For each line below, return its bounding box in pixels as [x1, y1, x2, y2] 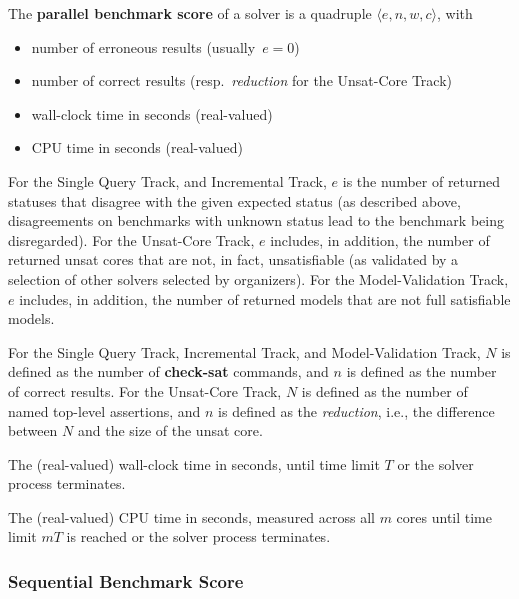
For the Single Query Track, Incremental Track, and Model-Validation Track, [8, 341, 481, 362]
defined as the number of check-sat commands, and [8, 361, 329, 382]
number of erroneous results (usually [31, 36, 256, 57]
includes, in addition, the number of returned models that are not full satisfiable [19, 288, 511, 309]
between [8, 420, 58, 441]
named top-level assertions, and [8, 400, 201, 421]
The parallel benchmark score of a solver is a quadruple [8, 3, 372, 23]
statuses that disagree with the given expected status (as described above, [8, 190, 461, 211]
